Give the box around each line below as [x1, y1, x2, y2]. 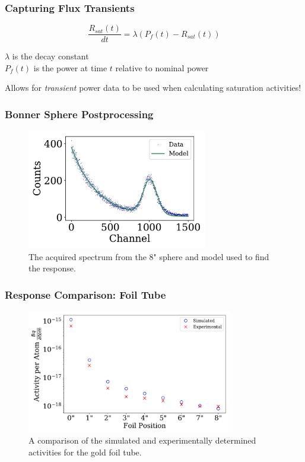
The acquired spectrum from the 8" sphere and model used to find [28, 250, 269, 262]
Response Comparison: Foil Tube [5, 287, 166, 302]
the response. [28, 262, 76, 274]
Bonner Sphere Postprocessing [5, 106, 154, 121]
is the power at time [33, 61, 107, 74]
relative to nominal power [115, 61, 209, 74]
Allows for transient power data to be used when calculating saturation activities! [5, 81, 301, 94]
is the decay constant [12, 50, 89, 62]
